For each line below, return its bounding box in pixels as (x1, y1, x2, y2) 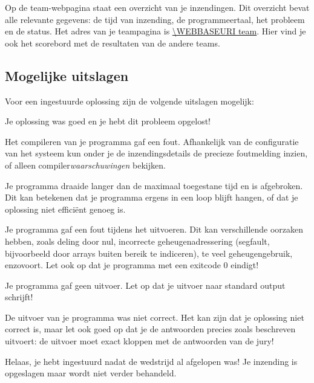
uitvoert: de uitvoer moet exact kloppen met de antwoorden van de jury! (5, 335, 274, 347)
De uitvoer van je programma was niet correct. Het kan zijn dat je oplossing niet (5, 311, 304, 323)
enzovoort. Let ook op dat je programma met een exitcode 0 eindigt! (5, 259, 259, 271)
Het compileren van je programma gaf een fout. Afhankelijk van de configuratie (5, 135, 299, 147)
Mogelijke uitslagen (5, 66, 129, 85)
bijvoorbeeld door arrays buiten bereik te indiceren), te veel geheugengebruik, (5, 246, 293, 259)
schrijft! (5, 291, 33, 303)
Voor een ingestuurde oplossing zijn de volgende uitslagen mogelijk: (5, 94, 254, 107)
